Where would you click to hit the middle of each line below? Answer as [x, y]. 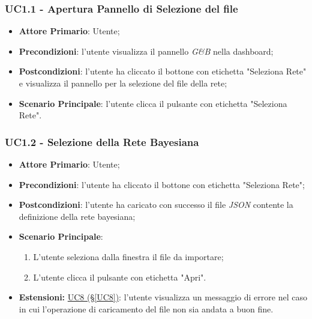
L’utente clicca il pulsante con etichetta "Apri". [120, 277]
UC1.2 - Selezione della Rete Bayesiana [102, 141]
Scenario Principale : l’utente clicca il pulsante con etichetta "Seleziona [153, 103]
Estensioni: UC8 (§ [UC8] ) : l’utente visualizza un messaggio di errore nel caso [163, 297]
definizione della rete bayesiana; [77, 216]
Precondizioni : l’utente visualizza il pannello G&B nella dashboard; [146, 51]
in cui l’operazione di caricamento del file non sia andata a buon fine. [146, 308]
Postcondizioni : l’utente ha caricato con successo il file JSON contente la [156, 205]
